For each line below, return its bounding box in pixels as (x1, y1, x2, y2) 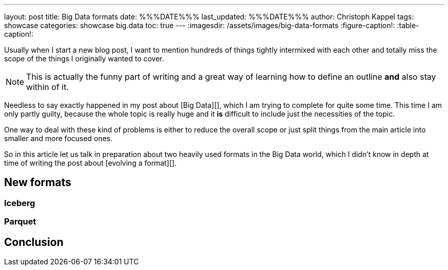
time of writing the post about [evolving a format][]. (4, 159, 177, 167)
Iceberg (4, 197, 35, 208)
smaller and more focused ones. (4, 134, 113, 143)
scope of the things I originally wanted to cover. (4, 54, 164, 63)
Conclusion (4, 235, 64, 249)
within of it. (26, 82, 69, 92)
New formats (4, 176, 72, 189)
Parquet (4, 216, 36, 227)
